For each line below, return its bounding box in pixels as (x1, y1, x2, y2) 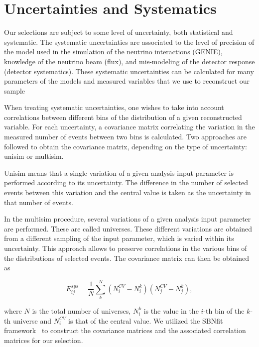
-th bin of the (203, 305, 245, 316)
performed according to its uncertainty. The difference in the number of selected (4, 177, 248, 188)
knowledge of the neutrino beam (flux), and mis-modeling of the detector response (4, 56, 255, 66)
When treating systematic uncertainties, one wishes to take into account (4, 102, 224, 113)
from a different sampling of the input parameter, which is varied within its (4, 233, 234, 243)
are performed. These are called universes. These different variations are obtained (4, 223, 253, 233)
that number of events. (4, 197, 73, 207)
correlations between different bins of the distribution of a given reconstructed (4, 112, 242, 122)
